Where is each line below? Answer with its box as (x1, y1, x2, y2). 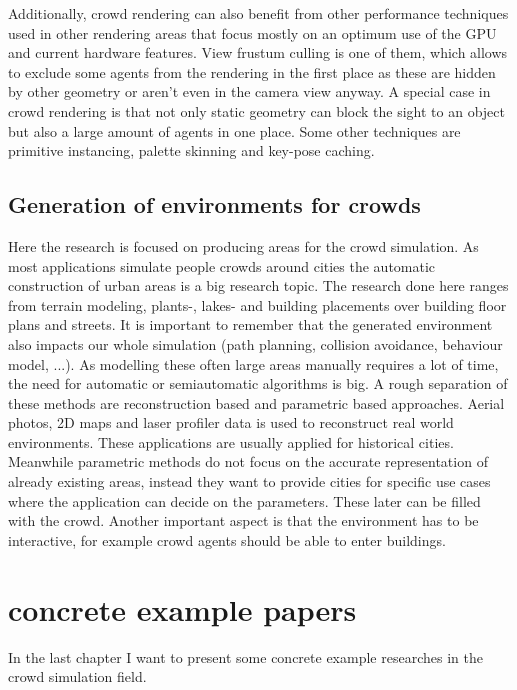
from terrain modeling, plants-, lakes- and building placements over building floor (8, 294, 507, 315)
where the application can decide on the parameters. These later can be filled (8, 490, 481, 511)
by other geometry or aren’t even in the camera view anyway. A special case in (8, 81, 491, 102)
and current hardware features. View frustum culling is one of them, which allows (8, 42, 508, 63)
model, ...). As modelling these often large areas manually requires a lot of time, (8, 353, 499, 374)
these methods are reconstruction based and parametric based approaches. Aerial (8, 392, 505, 413)
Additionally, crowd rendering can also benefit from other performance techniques (8, 3, 509, 23)
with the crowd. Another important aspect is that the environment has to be (8, 510, 479, 531)
